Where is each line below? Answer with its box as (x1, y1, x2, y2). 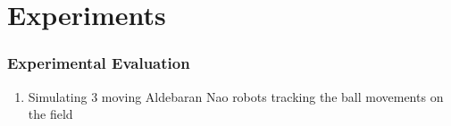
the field (28, 105, 73, 123)
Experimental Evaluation (7, 52, 190, 74)
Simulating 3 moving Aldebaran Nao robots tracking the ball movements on (28, 87, 444, 105)
